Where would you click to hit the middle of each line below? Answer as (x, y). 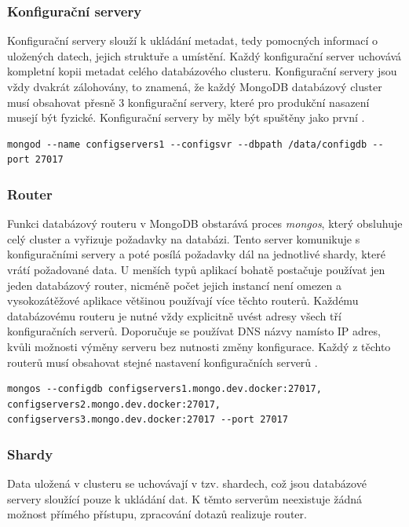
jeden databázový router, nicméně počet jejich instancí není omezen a (174, 285)
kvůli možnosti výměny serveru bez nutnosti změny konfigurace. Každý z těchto (199, 346)
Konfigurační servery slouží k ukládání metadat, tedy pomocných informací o (193, 40)
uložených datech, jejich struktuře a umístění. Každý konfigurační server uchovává (204, 55)
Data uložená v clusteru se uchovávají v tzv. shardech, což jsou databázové (187, 483)
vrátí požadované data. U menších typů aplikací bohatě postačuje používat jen (196, 269)
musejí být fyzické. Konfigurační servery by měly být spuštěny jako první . (186, 117)
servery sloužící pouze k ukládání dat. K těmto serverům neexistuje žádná (184, 498)
